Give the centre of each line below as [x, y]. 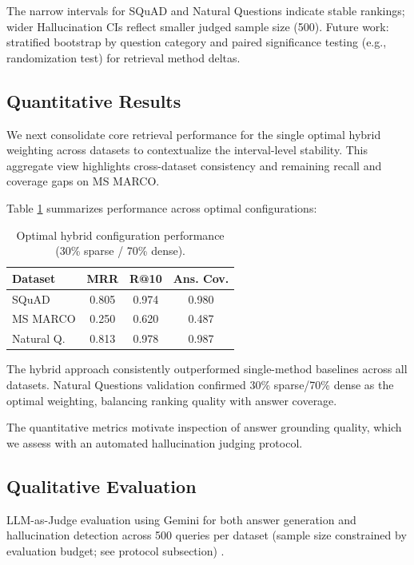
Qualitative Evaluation [102, 485]
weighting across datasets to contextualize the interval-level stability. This [187, 150]
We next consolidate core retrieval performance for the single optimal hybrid [194, 134]
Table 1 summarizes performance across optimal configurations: [162, 207]
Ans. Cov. [201, 278]
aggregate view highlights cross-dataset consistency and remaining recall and [194, 165]
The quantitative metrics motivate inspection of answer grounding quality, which [204, 427]
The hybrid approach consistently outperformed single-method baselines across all [207, 369]
